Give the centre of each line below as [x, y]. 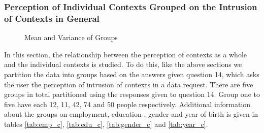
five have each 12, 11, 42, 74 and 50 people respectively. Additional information [127, 104]
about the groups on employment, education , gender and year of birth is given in [131, 114]
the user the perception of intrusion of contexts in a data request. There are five [129, 84]
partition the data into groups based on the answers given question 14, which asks [132, 74]
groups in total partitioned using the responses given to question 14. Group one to [132, 94]
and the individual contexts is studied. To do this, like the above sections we [123, 64]
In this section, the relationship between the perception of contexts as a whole [125, 54]
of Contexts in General [52, 18]
